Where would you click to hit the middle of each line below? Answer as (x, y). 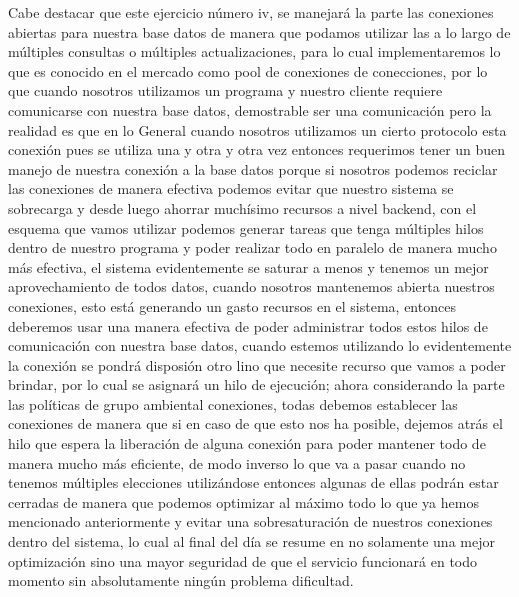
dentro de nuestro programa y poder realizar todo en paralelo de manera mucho (252, 247)
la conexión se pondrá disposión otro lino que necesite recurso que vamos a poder (257, 364)
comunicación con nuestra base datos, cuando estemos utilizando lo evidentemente (260, 345)
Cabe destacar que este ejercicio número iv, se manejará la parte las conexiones (251, 12)
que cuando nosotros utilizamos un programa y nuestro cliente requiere (225, 90)
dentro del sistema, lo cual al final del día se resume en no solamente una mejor (251, 541)
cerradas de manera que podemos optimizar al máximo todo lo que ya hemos (243, 501)
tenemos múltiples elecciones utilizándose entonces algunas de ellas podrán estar (253, 482)
